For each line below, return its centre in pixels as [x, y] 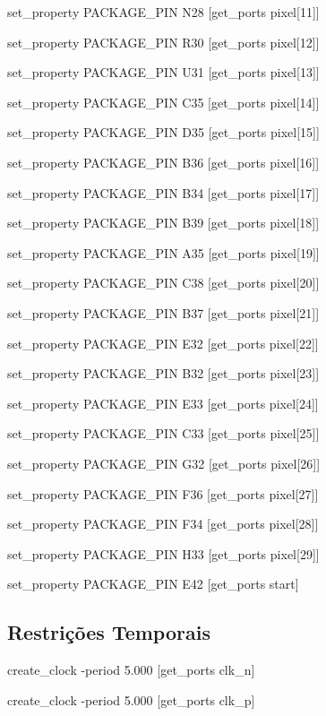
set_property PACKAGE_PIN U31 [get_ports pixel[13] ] [163, 72]
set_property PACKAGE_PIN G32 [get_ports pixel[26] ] [164, 463]
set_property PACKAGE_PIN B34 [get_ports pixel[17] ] [163, 192]
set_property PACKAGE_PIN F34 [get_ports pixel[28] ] [163, 524]
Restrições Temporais [109, 632]
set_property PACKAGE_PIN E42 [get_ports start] [153, 584]
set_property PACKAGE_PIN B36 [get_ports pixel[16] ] [163, 162]
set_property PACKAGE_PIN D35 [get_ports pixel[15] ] [163, 132]
